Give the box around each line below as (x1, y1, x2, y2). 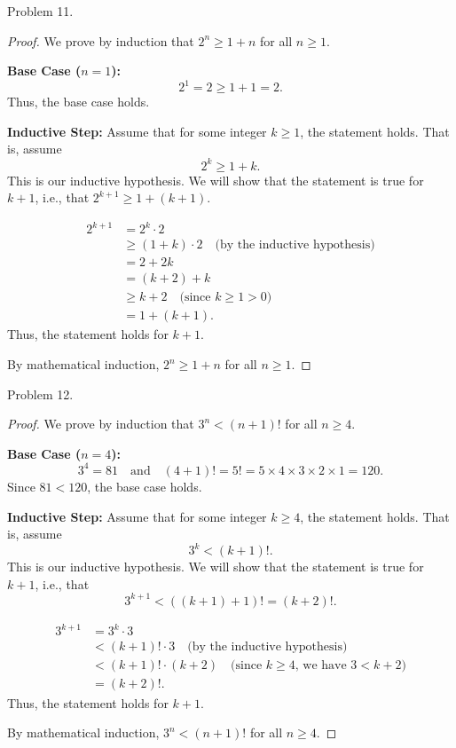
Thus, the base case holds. (7, 92, 150, 111)
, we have (295, 659, 347, 673)
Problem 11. (7, 2, 74, 20)
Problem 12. (7, 384, 74, 403)
